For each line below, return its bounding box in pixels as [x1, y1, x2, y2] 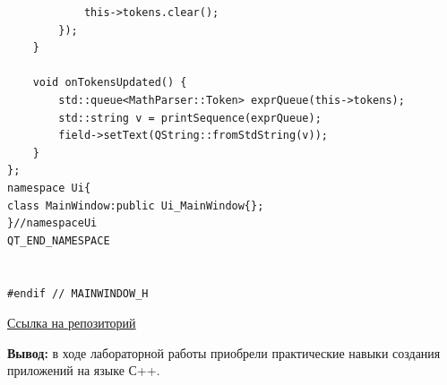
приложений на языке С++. [7, 361, 160, 380]
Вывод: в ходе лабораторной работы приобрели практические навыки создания [7, 343, 441, 362]
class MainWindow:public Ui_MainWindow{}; [7, 199, 264, 212]
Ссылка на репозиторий [7, 313, 136, 332]
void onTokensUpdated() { [32, 76, 187, 90]
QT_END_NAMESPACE [7, 234, 110, 247]
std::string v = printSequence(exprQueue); [58, 111, 322, 124]
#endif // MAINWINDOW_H [7, 287, 149, 300]
